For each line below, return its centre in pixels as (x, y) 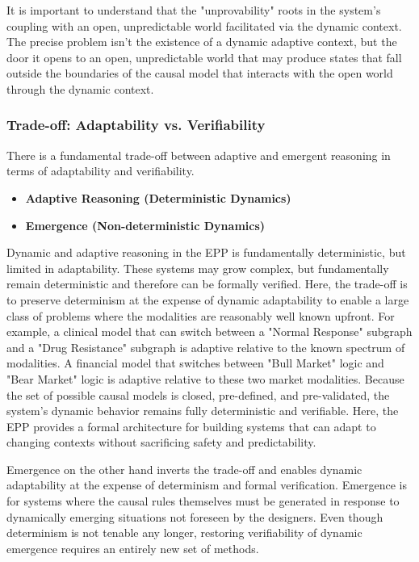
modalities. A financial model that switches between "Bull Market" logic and (195, 363)
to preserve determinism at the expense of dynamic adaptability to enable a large (208, 299)
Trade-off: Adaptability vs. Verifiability (136, 125)
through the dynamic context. (80, 88)
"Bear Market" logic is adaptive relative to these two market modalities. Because (205, 378)
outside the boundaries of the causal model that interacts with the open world (200, 73)
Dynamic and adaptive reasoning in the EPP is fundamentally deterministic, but (206, 252)
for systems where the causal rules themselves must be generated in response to (203, 501)
